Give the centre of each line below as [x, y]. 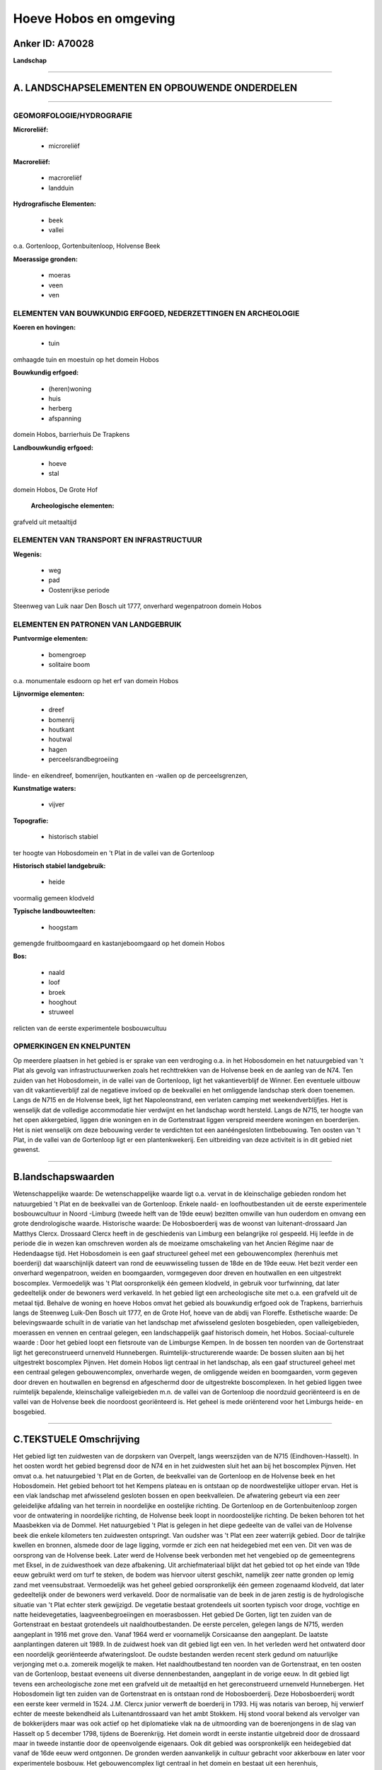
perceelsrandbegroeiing [83, 759]
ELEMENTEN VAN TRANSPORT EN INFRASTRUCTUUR [108, 540]
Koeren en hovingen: [45, 327]
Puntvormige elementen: [51, 639]
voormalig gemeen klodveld [54, 898]
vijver [57, 804]
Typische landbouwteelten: [54, 911]
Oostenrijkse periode [79, 590]
